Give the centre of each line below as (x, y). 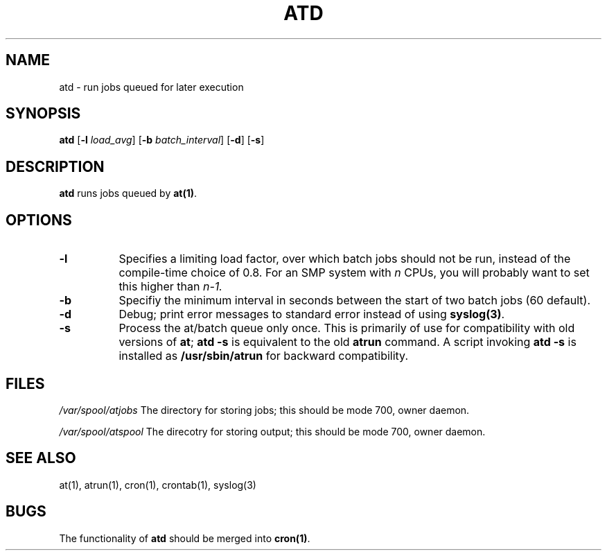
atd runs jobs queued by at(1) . (128, 193)
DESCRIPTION (55, 166)
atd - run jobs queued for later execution (151, 87)
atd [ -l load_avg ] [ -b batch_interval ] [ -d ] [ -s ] (162, 140)
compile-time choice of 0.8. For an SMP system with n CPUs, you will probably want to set (354, 273)
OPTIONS (39, 220)
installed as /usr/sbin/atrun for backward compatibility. (263, 356)
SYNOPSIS (43, 114)
